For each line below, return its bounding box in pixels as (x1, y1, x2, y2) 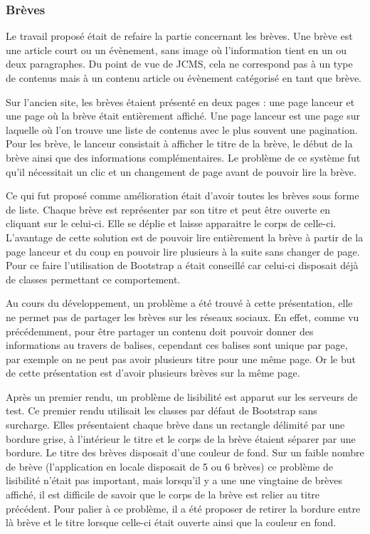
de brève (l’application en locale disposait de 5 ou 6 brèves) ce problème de (6, 459, 333, 473)
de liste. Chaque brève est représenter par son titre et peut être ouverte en (6, 201, 330, 216)
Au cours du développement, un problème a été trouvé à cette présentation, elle (6, 295, 353, 310)
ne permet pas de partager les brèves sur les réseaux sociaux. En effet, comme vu (6, 309, 359, 324)
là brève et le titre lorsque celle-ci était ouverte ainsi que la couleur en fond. (6, 515, 337, 530)
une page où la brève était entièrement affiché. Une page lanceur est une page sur (6, 108, 361, 123)
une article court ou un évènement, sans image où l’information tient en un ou (6, 42, 347, 57)
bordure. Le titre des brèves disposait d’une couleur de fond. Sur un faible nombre (6, 445, 364, 460)
